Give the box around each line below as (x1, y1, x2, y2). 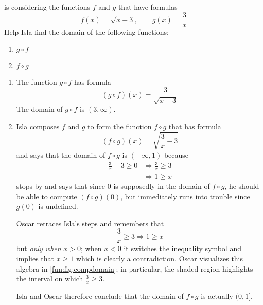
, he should (224, 181, 259, 192)
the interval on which (16, 273, 83, 284)
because (164, 149, 189, 160)
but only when (16, 243, 61, 254)
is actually (201, 291, 233, 301)
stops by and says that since (16, 181, 106, 192)
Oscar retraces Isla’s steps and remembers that (16, 218, 164, 228)
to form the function (87, 121, 152, 131)
